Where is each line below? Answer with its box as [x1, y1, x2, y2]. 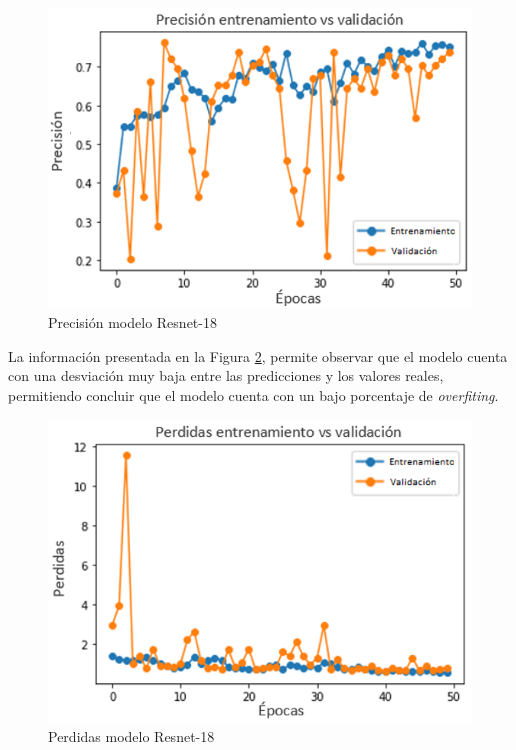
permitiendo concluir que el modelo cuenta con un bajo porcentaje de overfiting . [8, 385, 499, 406]
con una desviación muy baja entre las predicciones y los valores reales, [8, 365, 444, 386]
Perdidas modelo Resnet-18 [48, 726, 215, 747]
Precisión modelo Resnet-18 [48, 312, 217, 333]
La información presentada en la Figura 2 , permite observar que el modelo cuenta [8, 345, 508, 366]
